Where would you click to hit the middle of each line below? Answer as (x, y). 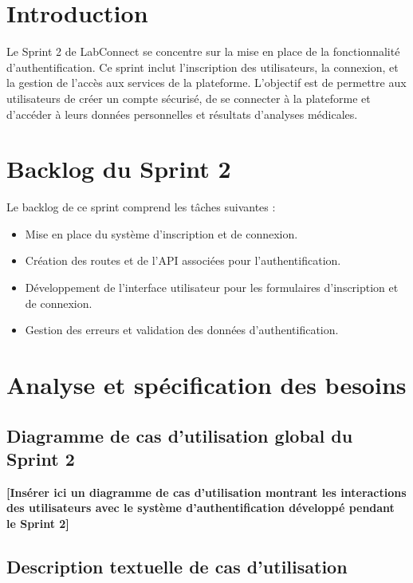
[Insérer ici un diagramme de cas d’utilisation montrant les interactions (206, 492)
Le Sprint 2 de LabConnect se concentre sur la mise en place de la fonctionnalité (203, 51)
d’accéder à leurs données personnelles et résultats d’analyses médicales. (182, 114)
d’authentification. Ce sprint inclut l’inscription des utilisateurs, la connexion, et (203, 67)
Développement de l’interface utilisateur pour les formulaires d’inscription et (212, 287)
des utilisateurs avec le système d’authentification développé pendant (201, 508)
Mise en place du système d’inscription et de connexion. (161, 233)
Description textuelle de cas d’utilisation (177, 566)
